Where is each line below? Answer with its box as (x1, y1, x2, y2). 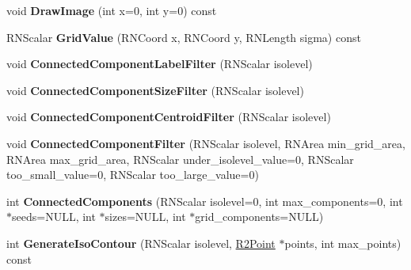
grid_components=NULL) (195, 208, 324, 225)
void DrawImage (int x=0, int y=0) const (6, 2, 217, 18)
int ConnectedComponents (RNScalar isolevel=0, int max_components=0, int (6, 192, 403, 209)
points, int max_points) (284, 234, 401, 251)
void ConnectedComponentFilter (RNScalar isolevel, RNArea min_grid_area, (6, 135, 405, 151)
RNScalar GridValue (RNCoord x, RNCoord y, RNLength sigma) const (6, 29, 361, 45)
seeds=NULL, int (12, 208, 96, 225)
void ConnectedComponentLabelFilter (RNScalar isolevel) (6, 55, 313, 72)
